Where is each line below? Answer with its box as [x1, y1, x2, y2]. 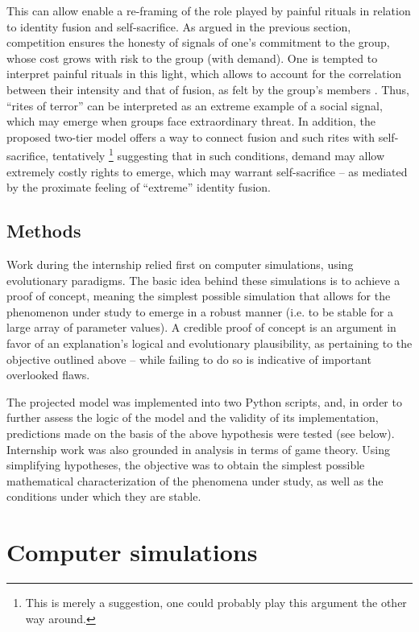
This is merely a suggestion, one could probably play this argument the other [25, 594, 407, 611]
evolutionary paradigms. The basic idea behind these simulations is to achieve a [6, 271, 400, 288]
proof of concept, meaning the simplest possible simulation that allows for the [6, 287, 391, 304]
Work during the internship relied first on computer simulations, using [6, 255, 354, 272]
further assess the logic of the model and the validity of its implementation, [6, 409, 379, 426]
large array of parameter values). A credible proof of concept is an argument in [6, 319, 396, 336]
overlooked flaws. [6, 366, 90, 383]
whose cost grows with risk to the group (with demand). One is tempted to [6, 49, 378, 66]
